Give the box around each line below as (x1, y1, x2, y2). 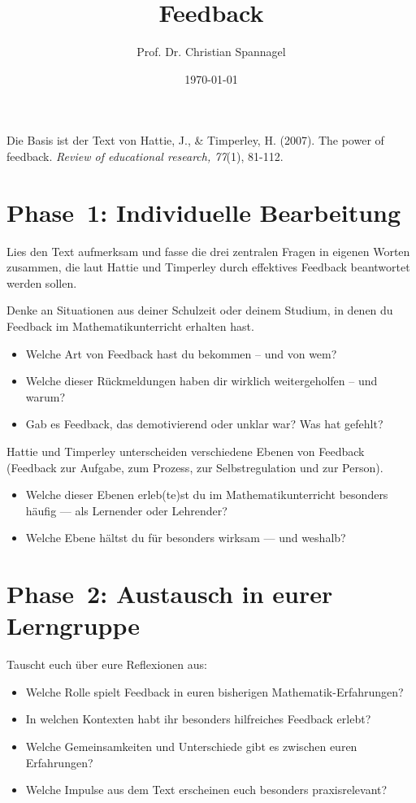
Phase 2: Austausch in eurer (6, 577, 333, 610)
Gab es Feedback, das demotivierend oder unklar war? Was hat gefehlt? (25, 415, 383, 432)
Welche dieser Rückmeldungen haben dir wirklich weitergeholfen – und (25, 372, 378, 389)
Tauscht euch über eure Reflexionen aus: (6, 656, 207, 673)
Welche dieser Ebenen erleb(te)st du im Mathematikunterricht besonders (25, 486, 388, 503)
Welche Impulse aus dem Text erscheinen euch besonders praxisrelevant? (25, 781, 388, 798)
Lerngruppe (6, 609, 140, 642)
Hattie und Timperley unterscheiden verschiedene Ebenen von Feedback (6, 442, 365, 459)
